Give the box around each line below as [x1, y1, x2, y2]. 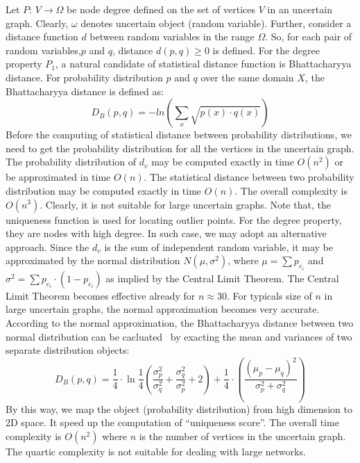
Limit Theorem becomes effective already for [6, 288, 196, 302]
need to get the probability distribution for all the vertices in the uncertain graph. [6, 140, 354, 155]
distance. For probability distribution [6, 70, 163, 84]
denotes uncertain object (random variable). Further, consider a [80, 15, 352, 30]
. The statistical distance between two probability [144, 170, 354, 184]
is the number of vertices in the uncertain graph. [139, 428, 346, 443]
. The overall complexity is [234, 183, 348, 197]
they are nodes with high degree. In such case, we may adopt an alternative [6, 226, 327, 241]
